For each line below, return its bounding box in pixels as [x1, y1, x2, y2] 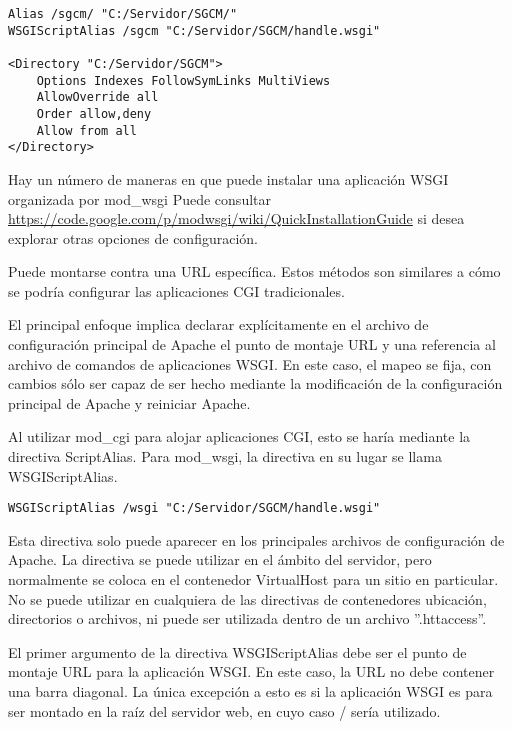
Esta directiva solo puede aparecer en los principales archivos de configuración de [8, 529, 505, 550]
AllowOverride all [36, 90, 159, 105]
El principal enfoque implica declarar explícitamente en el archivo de [8, 314, 429, 335]
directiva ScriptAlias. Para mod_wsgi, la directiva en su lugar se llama [8, 446, 442, 467]
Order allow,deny [36, 106, 152, 121]
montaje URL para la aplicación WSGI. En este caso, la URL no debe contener [8, 661, 495, 682]
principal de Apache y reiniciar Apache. [8, 392, 251, 413]
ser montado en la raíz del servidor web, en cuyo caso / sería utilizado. [8, 700, 441, 721]
